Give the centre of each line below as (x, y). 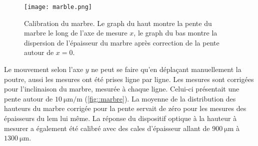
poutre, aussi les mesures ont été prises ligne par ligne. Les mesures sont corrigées (129, 79)
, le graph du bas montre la (175, 33)
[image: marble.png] (58, 7)
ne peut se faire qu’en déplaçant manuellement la (166, 69)
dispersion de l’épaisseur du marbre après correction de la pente (122, 42)
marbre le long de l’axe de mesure (76, 33)
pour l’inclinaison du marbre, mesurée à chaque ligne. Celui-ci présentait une (122, 89)
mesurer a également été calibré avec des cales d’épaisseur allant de (107, 128)
